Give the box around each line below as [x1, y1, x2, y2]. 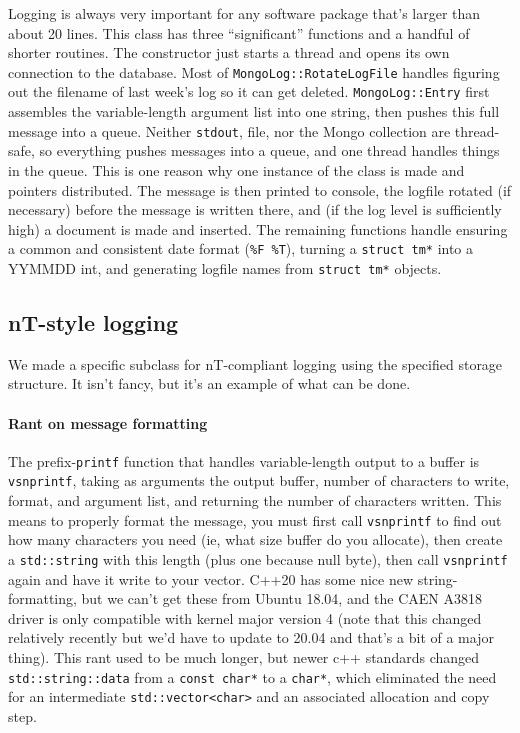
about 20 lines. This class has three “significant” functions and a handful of [8, 22, 470, 43]
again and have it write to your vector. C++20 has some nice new [8, 568, 414, 589]
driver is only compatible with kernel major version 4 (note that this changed [8, 607, 482, 628]
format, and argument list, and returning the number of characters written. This [8, 490, 502, 511]
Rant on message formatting [8, 412, 208, 433]
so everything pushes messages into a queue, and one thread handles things [39, 140, 500, 161]
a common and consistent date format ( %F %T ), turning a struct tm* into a [8, 238, 474, 259]
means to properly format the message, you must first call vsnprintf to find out [8, 509, 502, 530]
